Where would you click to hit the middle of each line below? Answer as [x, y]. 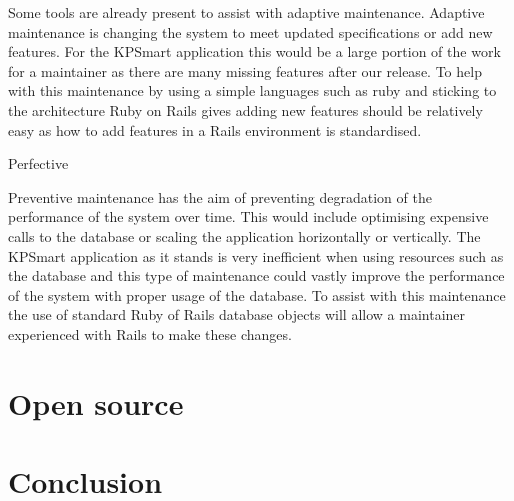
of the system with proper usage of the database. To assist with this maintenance [257, 294]
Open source [96, 402]
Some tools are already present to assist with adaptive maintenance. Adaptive [246, 12]
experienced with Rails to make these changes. [150, 333]
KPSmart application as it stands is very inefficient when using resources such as [256, 255]
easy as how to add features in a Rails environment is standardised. [215, 129]
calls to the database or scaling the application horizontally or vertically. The [244, 235]
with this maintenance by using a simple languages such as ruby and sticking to [252, 90]
